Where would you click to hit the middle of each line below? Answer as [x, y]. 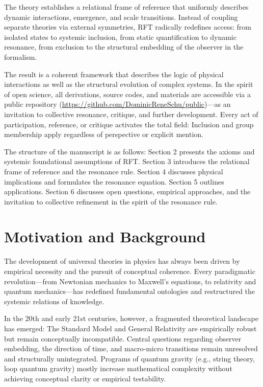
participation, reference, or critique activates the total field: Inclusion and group [129, 124]
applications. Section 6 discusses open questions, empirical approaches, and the [127, 191]
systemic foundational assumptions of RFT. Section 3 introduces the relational [127, 161]
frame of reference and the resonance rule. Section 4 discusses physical [114, 171]
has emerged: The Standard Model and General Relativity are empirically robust [130, 328]
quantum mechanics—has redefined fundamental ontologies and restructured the [130, 291]
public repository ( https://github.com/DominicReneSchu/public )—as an [117, 104]
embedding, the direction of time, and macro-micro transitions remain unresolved [131, 348]
